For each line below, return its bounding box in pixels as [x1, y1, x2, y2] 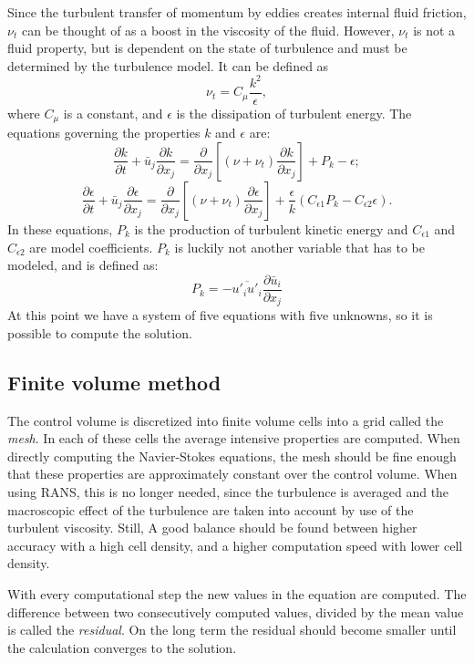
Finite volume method [7, 368, 222, 396]
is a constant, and [63, 103, 163, 122]
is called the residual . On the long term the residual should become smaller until [7, 620, 457, 639]
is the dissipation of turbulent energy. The [176, 103, 412, 122]
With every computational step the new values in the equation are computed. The [7, 585, 467, 604]
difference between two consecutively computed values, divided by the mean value [7, 602, 464, 621]
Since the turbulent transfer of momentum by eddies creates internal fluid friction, [7, 3, 467, 21]
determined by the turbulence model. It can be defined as [7, 56, 329, 75]
